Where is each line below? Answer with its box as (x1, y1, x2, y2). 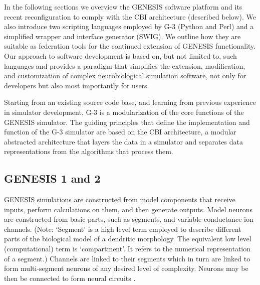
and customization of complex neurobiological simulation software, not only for (4, 70, 246, 81)
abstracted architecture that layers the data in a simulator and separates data (4, 136, 243, 147)
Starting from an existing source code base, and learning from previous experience (4, 97, 256, 107)
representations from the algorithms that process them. (4, 146, 173, 157)
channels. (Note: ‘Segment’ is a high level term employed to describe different (4, 223, 241, 234)
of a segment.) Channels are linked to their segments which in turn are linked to (4, 253, 250, 263)
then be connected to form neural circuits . (4, 272, 136, 283)
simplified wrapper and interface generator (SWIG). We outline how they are (4, 31, 241, 41)
